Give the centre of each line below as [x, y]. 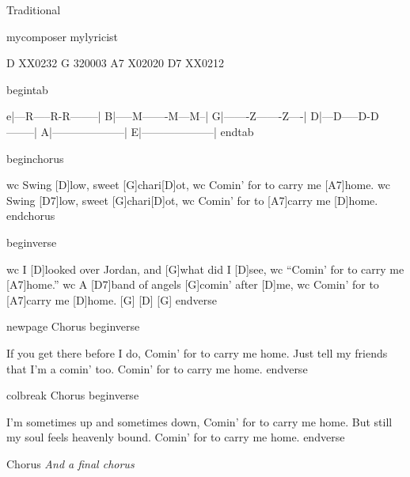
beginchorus [35, 158]
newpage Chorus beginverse [73, 326]
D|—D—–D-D [345, 116]
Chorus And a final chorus [70, 463]
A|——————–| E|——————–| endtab [147, 131]
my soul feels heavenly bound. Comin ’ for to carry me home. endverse [176, 437]
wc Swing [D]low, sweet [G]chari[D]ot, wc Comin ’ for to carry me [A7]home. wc [198, 185]
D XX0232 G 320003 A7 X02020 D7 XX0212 [116, 63]
